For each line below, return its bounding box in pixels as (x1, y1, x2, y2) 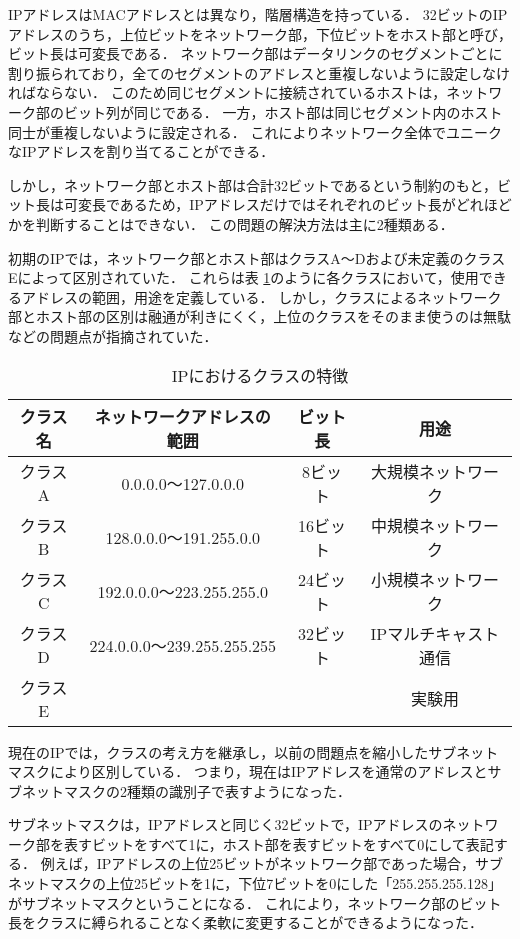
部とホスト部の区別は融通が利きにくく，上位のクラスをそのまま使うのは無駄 (8, 306, 512, 327)
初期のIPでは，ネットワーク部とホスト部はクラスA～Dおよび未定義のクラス (8, 247, 506, 268)
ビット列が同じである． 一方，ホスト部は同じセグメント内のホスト (63, 101, 503, 122)
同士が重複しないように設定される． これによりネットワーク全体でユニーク (8, 121, 503, 142)
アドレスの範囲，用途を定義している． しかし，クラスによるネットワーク (21, 286, 502, 307)
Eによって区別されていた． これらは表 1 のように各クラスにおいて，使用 (8, 267, 479, 288)
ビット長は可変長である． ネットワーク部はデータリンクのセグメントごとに (8, 43, 503, 64)
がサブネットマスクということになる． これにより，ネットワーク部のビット (8, 892, 502, 913)
